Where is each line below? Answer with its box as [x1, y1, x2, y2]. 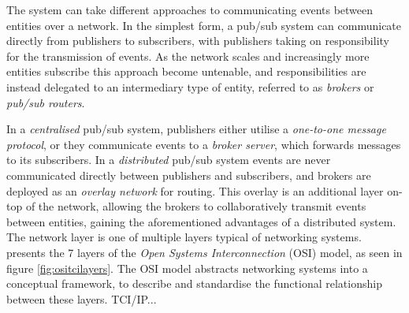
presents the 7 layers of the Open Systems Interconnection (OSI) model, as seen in [6, 244, 403, 260]
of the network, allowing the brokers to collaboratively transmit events [25, 198, 366, 214]
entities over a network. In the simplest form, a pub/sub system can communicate [6, 17, 402, 33]
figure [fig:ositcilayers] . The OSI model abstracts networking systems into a [6, 259, 368, 276]
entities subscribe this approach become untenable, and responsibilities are [6, 63, 366, 80]
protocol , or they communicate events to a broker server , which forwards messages [6, 136, 401, 152]
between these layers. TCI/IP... [6, 290, 157, 307]
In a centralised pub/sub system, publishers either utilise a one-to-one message [6, 121, 386, 137]
